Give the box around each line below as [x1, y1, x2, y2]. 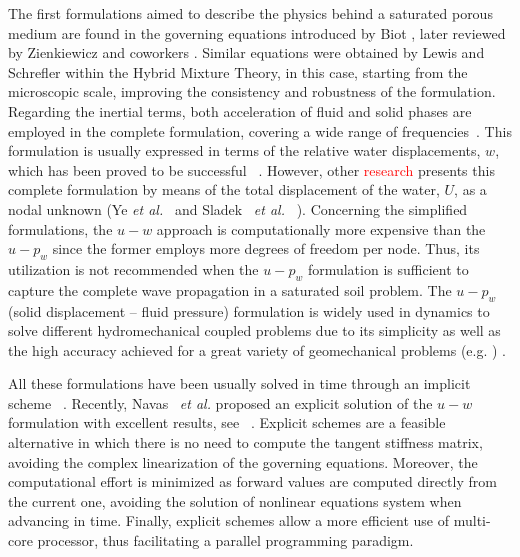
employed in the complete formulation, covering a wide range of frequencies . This [8, 120, 512, 141]
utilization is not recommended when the [8, 258, 259, 279]
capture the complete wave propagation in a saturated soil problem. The [8, 279, 452, 300]
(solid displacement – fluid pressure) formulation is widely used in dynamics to [8, 300, 490, 321]
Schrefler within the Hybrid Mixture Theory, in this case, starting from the [8, 61, 468, 82]
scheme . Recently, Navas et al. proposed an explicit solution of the [8, 392, 433, 413]
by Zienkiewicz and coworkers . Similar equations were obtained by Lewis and [8, 42, 485, 63]
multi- [453, 510, 491, 531]
